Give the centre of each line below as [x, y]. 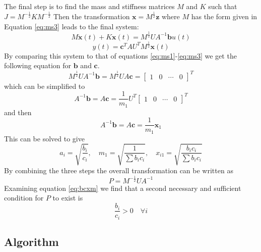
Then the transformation [91, 16]
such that [223, 6]
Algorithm [31, 241]
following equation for [38, 65]
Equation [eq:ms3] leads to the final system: [72, 26]
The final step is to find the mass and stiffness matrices [89, 6]
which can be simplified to [45, 86]
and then [18, 112]
